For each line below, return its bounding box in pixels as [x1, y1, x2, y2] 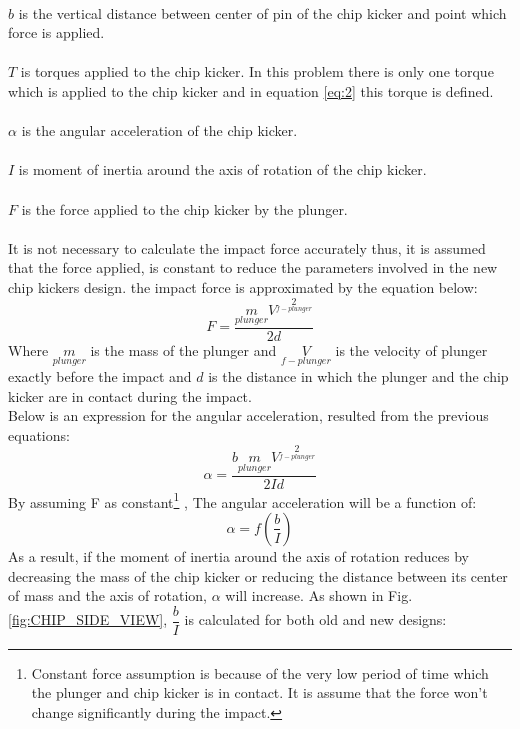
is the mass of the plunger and [90, 339, 277, 360]
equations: [8, 424, 70, 445]
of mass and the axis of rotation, [8, 585, 207, 606]
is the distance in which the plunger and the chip [208, 366, 509, 387]
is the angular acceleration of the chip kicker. [21, 120, 298, 141]
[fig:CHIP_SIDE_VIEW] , [8, 609, 168, 630]
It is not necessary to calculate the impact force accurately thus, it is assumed [8, 237, 486, 258]
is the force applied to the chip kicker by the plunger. [21, 198, 348, 219]
